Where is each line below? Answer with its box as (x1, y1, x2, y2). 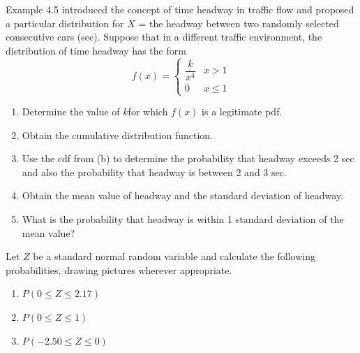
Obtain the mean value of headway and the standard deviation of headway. (22, 188, 344, 203)
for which (128, 104, 168, 118)
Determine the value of (22, 104, 120, 118)
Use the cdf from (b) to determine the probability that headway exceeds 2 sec (22, 151, 354, 166)
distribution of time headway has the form (6, 43, 186, 57)
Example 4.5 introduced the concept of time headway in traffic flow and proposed (6, 2, 354, 16)
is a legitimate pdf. (202, 104, 283, 118)
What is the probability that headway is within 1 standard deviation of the (22, 211, 344, 226)
